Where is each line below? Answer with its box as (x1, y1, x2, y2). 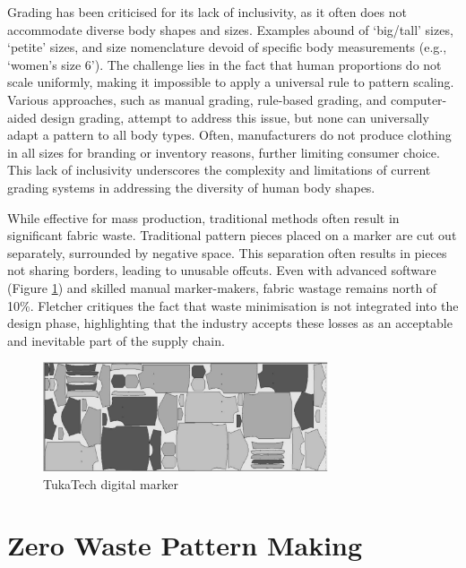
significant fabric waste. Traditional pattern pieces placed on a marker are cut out (7, 226, 457, 245)
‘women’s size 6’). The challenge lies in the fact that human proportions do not (7, 55, 442, 73)
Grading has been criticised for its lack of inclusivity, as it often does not (7, 3, 407, 21)
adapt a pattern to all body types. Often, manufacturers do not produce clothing (7, 125, 452, 144)
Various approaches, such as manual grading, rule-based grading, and (7, 90, 387, 108)
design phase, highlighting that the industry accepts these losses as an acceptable (7, 314, 453, 332)
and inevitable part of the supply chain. (7, 331, 225, 349)
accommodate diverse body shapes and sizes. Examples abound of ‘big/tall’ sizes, (7, 20, 453, 39)
